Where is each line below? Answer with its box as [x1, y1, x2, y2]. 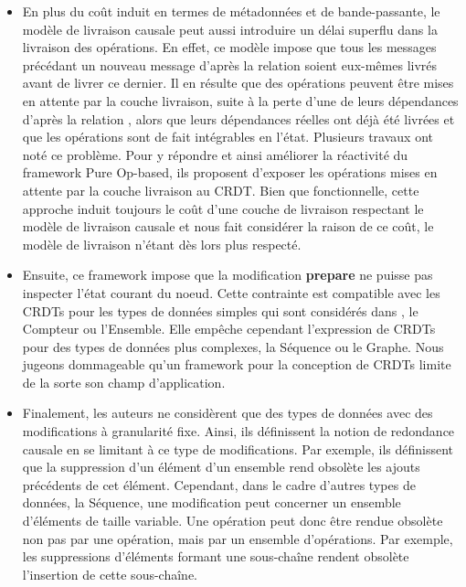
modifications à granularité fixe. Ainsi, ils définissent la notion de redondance [22, 422, 455, 441]
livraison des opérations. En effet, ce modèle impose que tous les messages [22, 37, 437, 57]
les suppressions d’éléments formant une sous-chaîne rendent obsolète [22, 547, 409, 566]
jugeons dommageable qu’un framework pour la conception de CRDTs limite [22, 355, 451, 374]
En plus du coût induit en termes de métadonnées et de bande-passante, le [22, 2, 440, 20]
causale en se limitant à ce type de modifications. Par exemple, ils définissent [22, 439, 453, 458]
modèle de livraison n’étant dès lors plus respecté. [22, 234, 302, 253]
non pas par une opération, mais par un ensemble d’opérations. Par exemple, [22, 528, 453, 548]
